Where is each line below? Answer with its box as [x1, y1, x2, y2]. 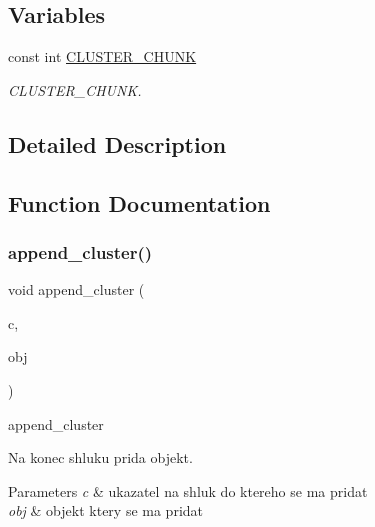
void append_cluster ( [8, 279, 145, 300]
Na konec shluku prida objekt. [8, 447, 193, 468]
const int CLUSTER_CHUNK [8, 46, 197, 67]
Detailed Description [8, 128, 227, 159]
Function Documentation [8, 187, 271, 218]
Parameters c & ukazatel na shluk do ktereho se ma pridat [8, 480, 368, 501]
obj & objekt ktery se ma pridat [8, 500, 204, 521]
